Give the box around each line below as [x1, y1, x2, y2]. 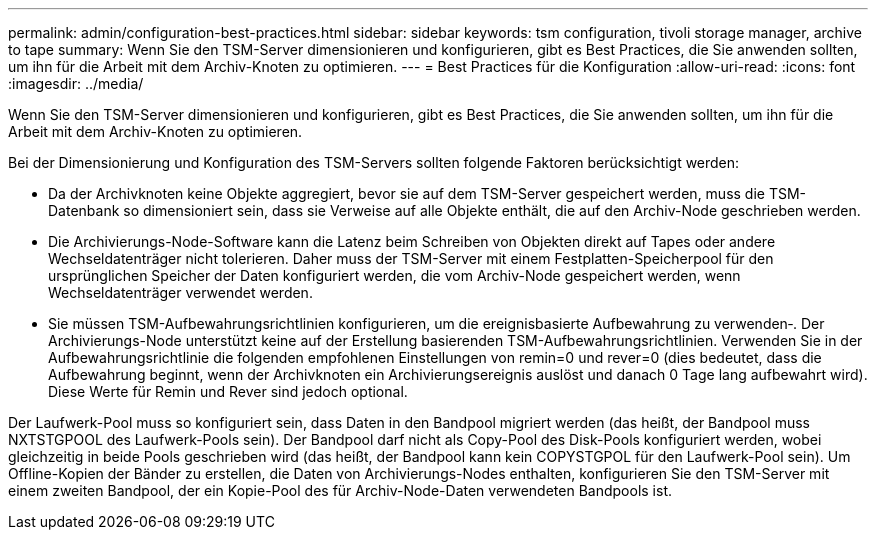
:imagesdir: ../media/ [8, 75, 144, 92]
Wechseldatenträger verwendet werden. [48, 284, 313, 301]
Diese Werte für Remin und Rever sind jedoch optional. [48, 383, 408, 400]
